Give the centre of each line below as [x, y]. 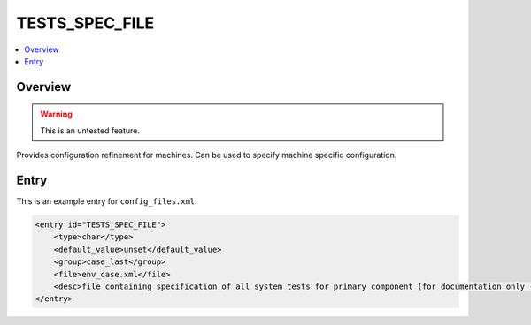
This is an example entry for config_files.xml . [107, 201]
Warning [56, 114]
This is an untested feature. [90, 130]
